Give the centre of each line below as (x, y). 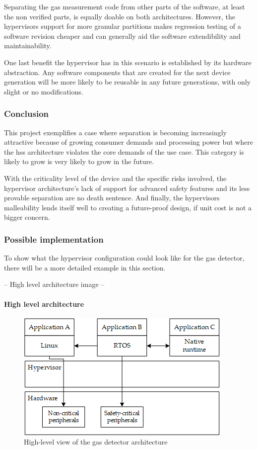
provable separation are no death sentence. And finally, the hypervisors (112, 198)
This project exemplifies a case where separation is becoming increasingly (115, 132)
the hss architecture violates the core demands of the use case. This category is (124, 151)
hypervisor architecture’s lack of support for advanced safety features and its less (127, 188)
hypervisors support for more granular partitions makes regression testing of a (123, 26)
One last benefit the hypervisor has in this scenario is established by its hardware (128, 62)
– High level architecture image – (54, 284)
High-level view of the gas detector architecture (96, 442)
